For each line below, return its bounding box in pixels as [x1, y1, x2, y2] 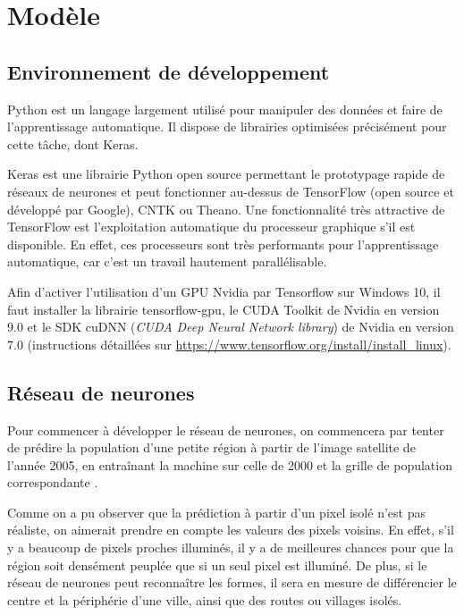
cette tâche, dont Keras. [7, 134, 139, 153]
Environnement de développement [7, 57, 330, 85]
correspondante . [7, 473, 98, 492]
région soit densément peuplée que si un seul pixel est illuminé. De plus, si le [7, 555, 427, 574]
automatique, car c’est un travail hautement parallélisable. [7, 252, 327, 271]
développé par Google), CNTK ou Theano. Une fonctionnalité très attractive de [7, 199, 445, 218]
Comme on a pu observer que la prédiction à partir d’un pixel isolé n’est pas [7, 502, 426, 521]
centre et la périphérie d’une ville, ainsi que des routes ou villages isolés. [7, 590, 402, 609]
